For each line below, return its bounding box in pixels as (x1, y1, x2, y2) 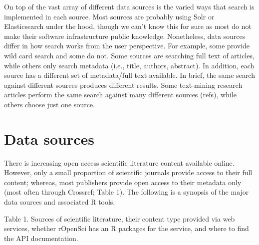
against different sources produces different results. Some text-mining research (4, 79, 243, 90)
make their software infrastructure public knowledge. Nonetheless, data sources (4, 30, 246, 41)
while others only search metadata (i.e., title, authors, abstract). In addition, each (4, 60, 255, 70)
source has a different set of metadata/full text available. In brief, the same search (4, 70, 255, 80)
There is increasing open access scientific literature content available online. (4, 157, 235, 168)
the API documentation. (4, 233, 78, 243)
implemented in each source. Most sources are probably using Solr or (4, 11, 215, 21)
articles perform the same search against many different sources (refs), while (4, 89, 237, 100)
